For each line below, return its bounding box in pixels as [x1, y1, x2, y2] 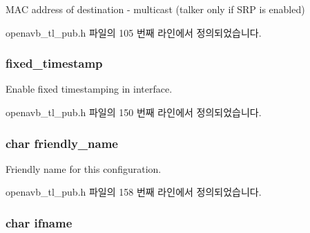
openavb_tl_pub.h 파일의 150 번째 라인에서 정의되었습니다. [6, 105, 262, 119]
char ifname [6, 214, 72, 231]
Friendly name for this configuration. [6, 161, 162, 176]
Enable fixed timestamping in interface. [6, 82, 173, 96]
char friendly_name [6, 134, 118, 151]
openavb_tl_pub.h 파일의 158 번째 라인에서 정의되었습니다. [6, 185, 262, 199]
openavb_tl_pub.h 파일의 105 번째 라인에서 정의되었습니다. [6, 25, 262, 39]
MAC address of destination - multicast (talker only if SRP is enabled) [6, 2, 305, 16]
